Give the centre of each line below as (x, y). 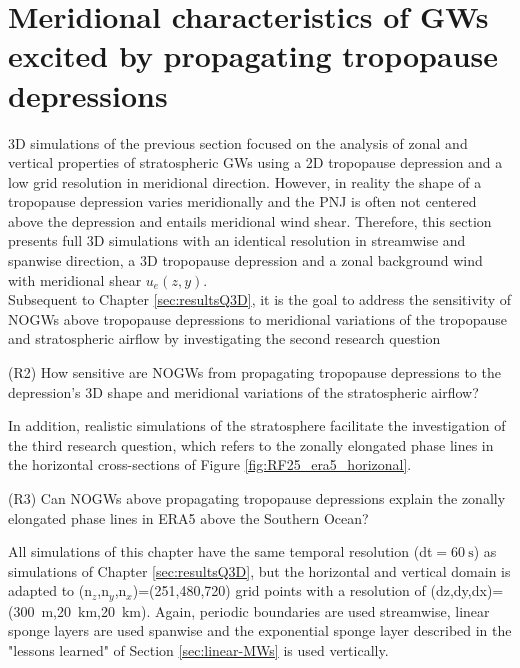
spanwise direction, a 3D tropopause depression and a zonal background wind (245, 260)
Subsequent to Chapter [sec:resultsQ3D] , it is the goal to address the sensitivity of (260, 299)
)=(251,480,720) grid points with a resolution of (279, 590)
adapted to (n (50, 590)
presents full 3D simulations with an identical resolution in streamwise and (237, 240)
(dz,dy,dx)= (467, 590)
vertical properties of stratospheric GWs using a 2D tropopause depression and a (255, 162)
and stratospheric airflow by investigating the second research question (224, 338)
